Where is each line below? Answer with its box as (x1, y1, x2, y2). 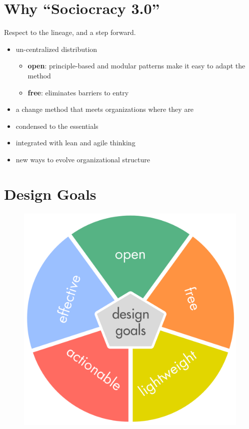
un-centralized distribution (15, 43, 97, 54)
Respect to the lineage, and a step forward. (4, 27, 136, 37)
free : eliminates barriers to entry (27, 87, 129, 97)
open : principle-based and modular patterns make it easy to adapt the (27, 60, 245, 71)
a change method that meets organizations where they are (15, 104, 194, 114)
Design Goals (4, 183, 96, 204)
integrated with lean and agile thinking (15, 137, 135, 148)
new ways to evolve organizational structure (15, 154, 150, 164)
